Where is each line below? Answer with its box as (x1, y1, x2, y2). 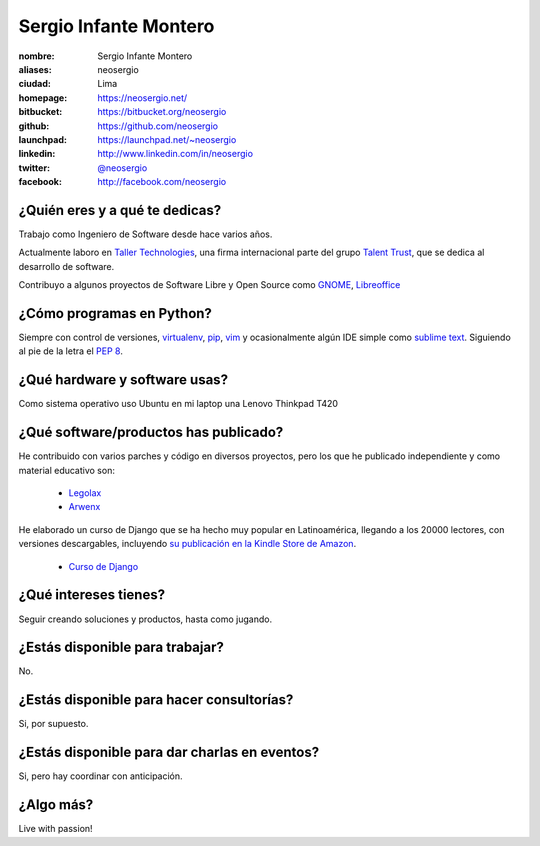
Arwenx (68, 501, 101, 513)
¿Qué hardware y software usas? (18, 371, 229, 389)
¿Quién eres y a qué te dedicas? (18, 201, 222, 219)
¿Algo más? (18, 796, 94, 814)
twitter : (18, 161, 50, 174)
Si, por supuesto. (18, 718, 89, 730)
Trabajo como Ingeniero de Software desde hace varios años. (18, 228, 273, 240)
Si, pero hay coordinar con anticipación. (18, 770, 184, 782)
